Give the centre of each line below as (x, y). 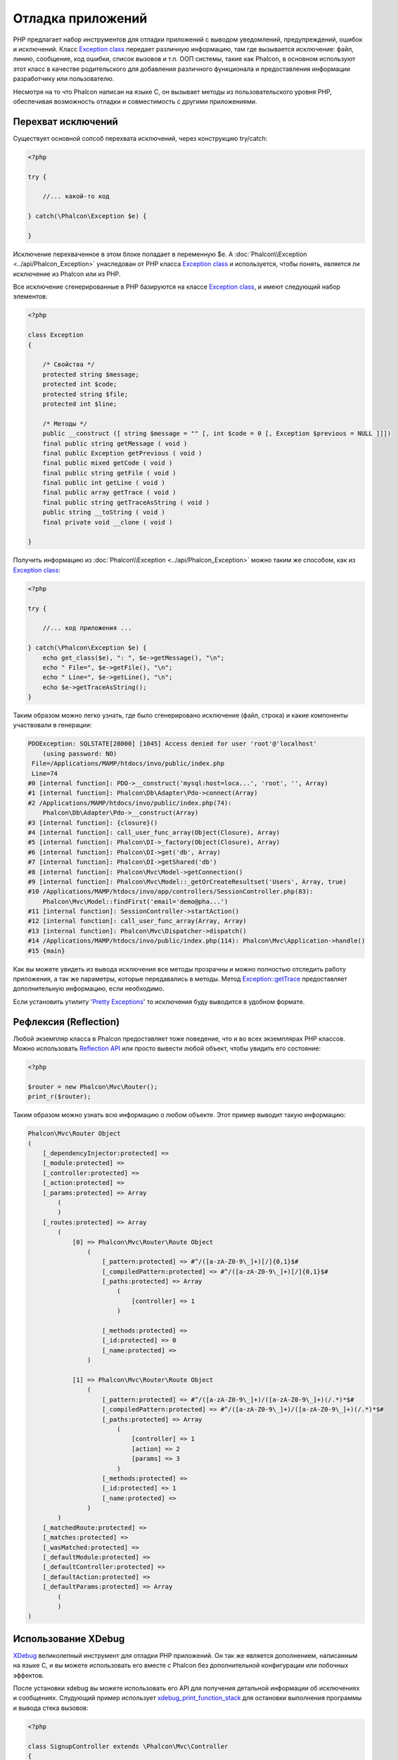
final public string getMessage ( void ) (115, 443)
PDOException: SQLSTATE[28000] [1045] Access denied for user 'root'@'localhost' (173, 744)
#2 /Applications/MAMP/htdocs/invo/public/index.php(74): (130, 803)
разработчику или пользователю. (64, 79)
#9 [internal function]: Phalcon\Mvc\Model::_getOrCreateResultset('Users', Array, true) (187, 881)
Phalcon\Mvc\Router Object (74, 1134)
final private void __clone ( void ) (108, 522)
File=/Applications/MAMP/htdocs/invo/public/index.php (128, 763)
